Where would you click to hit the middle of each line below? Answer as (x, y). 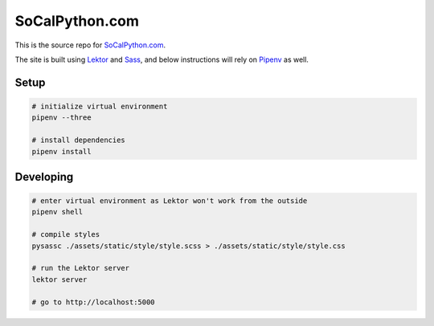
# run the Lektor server (81, 268)
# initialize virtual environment (100, 106)
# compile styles (66, 234)
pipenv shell (57, 212)
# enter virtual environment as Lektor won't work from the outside (170, 201)
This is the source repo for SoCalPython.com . (90, 45)
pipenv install (61, 151)
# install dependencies (79, 140)
